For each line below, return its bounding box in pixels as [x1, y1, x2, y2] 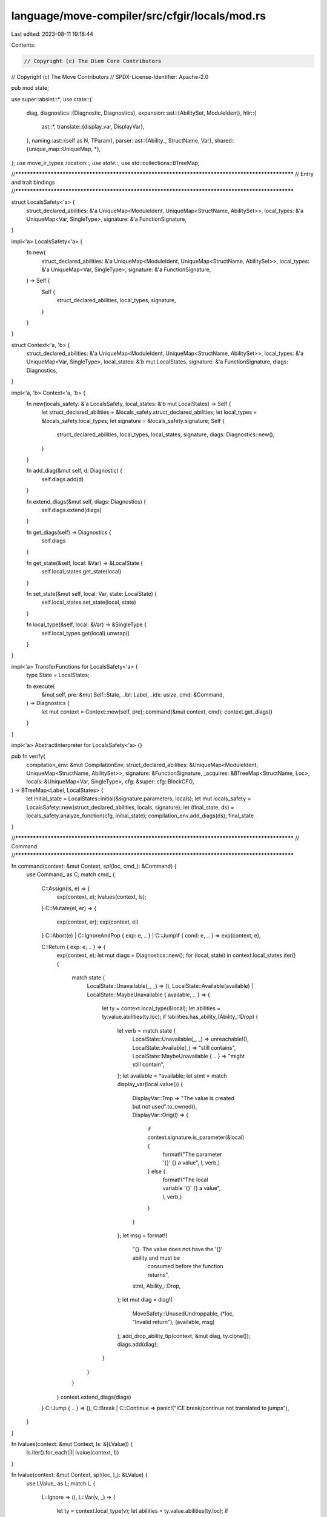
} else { [147, 1167, 166, 1175]
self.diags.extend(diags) [41, 506, 102, 513]
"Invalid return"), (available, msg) [132, 1319, 215, 1326]
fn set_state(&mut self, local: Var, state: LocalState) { [26, 590, 157, 598]
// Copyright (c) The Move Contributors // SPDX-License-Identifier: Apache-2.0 [11, 73, 209, 80]
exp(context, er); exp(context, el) [56, 918, 139, 925]
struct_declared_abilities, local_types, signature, [56, 297, 176, 304]
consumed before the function [147, 1263, 223, 1270]
